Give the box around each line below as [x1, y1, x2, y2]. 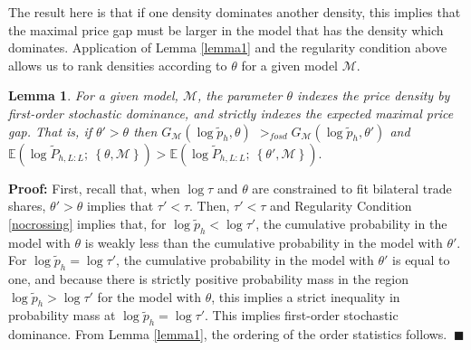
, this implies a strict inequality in [211, 287, 400, 306]
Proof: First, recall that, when [8, 178, 180, 197]
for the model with [97, 287, 201, 306]
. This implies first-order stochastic [205, 306, 399, 325]
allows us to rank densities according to [8, 55, 227, 74]
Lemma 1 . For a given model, [8, 86, 178, 105]
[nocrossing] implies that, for [8, 213, 167, 232]
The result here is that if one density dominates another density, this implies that [8, 3, 461, 21]
